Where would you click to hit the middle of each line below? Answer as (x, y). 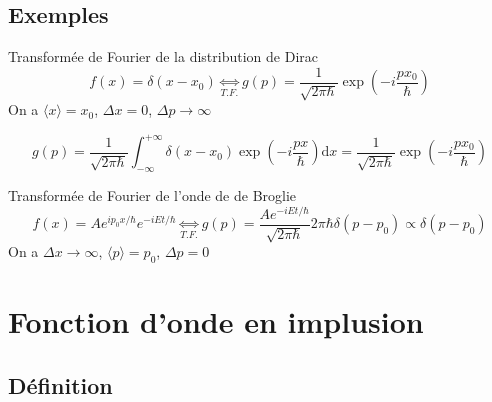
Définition (60, 384)
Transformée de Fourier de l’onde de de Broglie (152, 195)
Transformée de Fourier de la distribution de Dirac (163, 56)
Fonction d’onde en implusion (216, 321)
